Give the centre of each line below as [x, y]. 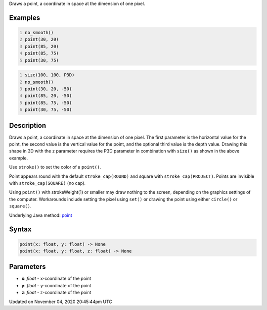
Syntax [20, 230]
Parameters [27, 267]
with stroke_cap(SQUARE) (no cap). [47, 183]
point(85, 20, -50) [48, 96]
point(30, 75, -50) [48, 110]
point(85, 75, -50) [48, 103]
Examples [25, 18]
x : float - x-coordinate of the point [56, 279]
